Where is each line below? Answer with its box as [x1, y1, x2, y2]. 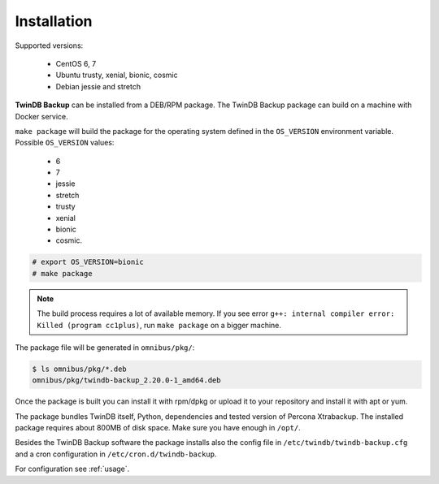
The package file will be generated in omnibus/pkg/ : [15, 342, 195, 352]
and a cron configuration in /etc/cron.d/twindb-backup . [15, 449, 217, 459]
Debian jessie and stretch [55, 81, 141, 91]
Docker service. [15, 111, 68, 121]
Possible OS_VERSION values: [15, 138, 115, 148]
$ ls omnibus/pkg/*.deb [32, 364, 128, 374]
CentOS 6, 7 [55, 58, 97, 68]
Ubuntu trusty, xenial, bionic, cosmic [55, 70, 178, 80]
